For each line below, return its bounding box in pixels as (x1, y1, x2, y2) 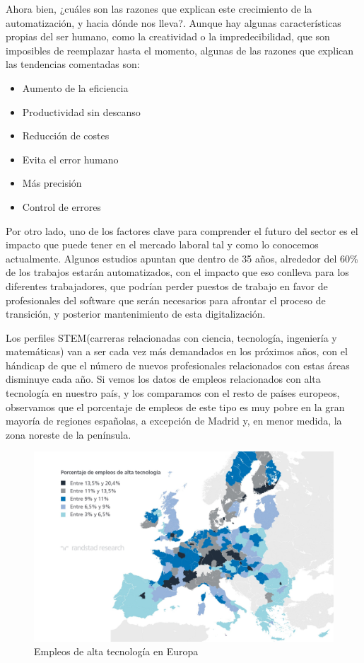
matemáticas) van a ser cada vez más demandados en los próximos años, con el (6, 344, 348, 359)
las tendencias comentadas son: (6, 57, 140, 71)
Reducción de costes (22, 128, 110, 143)
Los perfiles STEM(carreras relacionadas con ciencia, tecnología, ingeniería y (6, 330, 337, 345)
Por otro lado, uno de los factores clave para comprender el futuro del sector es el (6, 223, 358, 238)
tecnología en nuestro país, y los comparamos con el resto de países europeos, (6, 386, 340, 400)
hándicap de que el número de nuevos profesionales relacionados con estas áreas (6, 357, 350, 372)
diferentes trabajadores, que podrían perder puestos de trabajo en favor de (6, 278, 328, 293)
